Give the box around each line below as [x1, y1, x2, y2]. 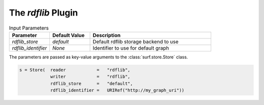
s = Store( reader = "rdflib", [19, 67, 131, 72]
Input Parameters [9, 24, 49, 31]
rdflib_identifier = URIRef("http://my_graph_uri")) [50, 87, 185, 93]
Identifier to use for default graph [92, 44, 170, 51]
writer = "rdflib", [50, 74, 131, 80]
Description [92, 32, 121, 38]
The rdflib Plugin [9, 7, 78, 18]
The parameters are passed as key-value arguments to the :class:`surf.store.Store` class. [9, 54, 188, 60]
